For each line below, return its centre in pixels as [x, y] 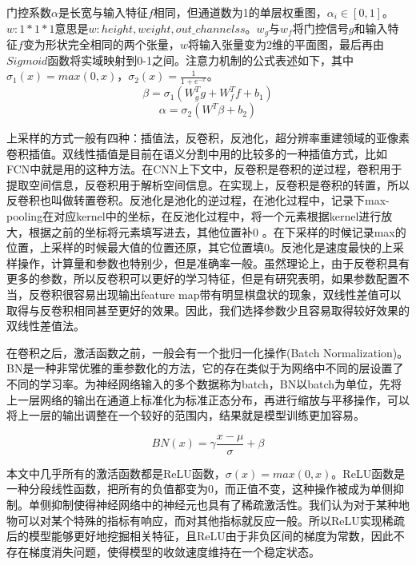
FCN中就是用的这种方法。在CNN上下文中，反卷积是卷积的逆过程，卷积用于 [204, 169]
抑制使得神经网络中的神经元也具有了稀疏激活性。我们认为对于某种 [224, 504]
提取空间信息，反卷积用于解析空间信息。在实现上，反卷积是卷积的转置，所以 [208, 184]
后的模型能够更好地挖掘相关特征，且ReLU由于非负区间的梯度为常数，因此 [200, 536]
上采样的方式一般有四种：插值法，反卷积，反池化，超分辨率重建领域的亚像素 [208, 138]
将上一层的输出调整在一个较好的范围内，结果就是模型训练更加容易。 [186, 415]
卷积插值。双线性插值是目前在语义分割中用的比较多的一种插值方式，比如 [197, 153]
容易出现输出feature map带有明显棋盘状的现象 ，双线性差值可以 [237, 294]
